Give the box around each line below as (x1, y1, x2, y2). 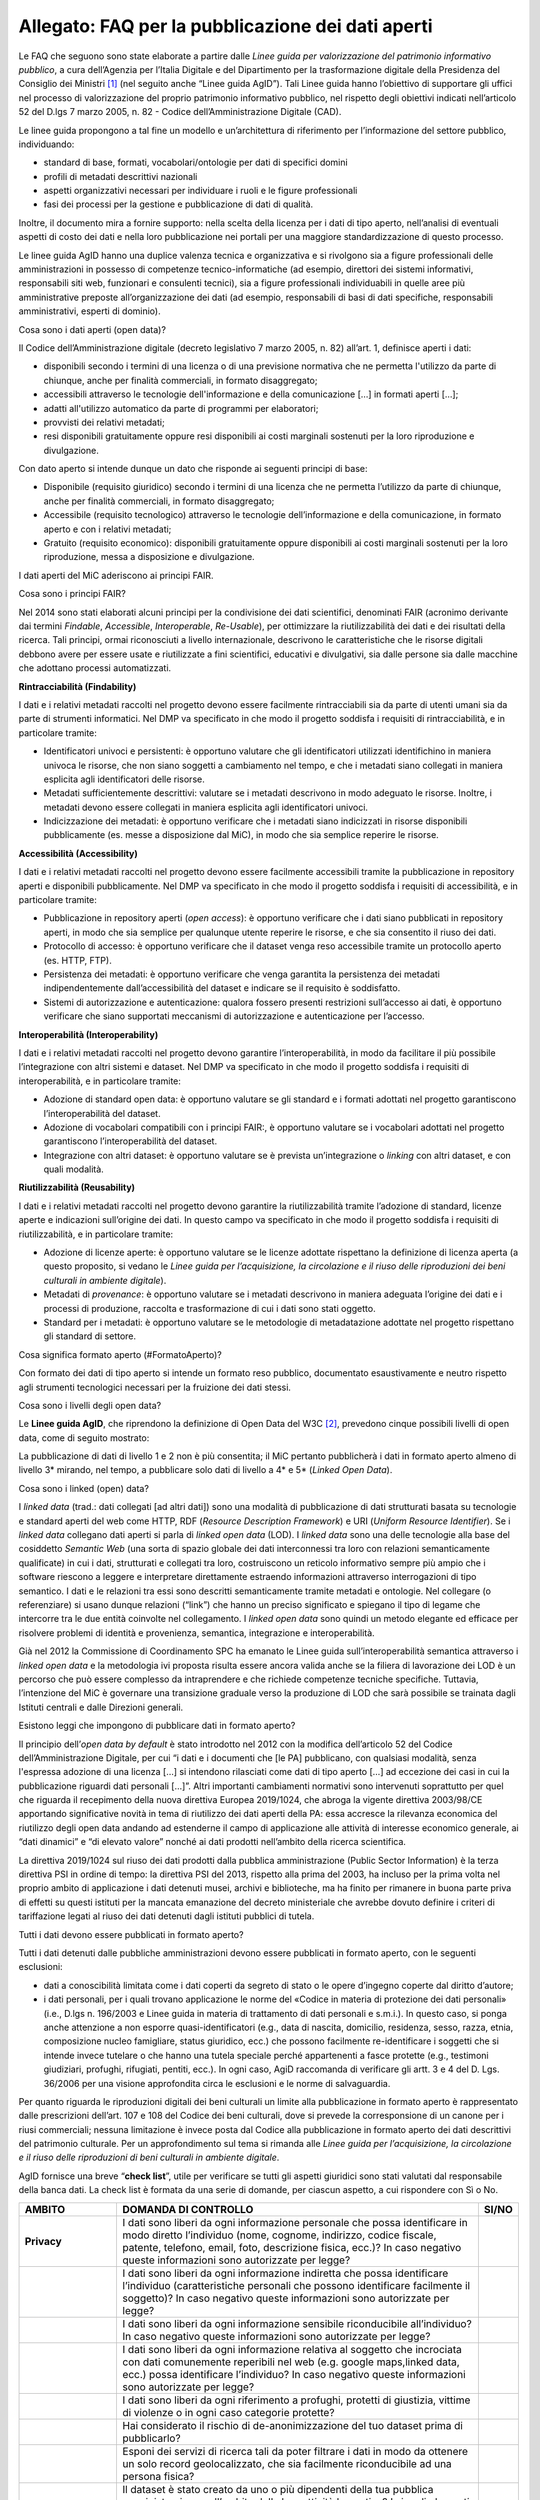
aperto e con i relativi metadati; (43, 523, 172, 535)
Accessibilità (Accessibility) (18, 847, 139, 859)
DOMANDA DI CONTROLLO (122, 2202, 254, 2216)
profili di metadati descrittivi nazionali (43, 170, 198, 182)
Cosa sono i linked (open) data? (18, 1482, 150, 1494)
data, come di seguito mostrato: (18, 1431, 150, 1444)
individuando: (18, 138, 75, 150)
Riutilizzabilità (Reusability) (18, 1181, 135, 1194)
